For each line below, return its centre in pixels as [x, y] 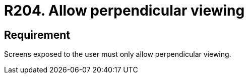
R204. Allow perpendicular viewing [125, 11]
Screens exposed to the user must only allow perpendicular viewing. [118, 54]
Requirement [37, 35]
